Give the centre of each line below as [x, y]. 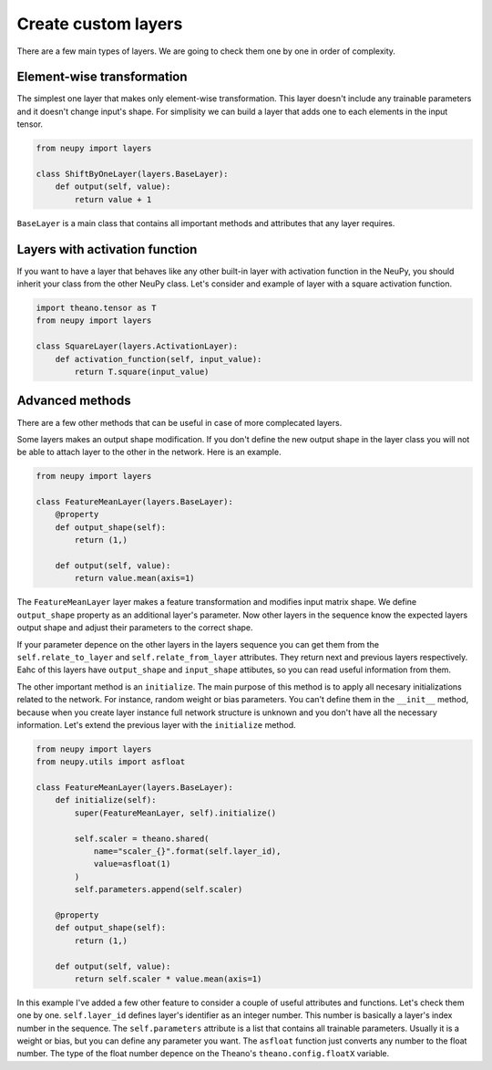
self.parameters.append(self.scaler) [159, 890]
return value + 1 [113, 199]
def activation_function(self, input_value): [159, 359]
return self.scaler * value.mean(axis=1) [168, 979]
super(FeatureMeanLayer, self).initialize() [175, 813]
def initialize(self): [106, 800]
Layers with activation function [107, 249]
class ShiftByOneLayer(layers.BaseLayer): [132, 174]
